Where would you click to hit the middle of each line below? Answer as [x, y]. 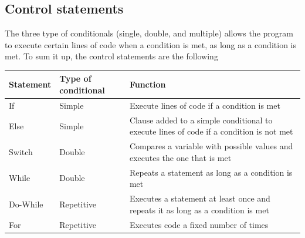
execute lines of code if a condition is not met [211, 131]
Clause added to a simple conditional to [201, 120]
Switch [21, 152]
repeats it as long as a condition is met [199, 209]
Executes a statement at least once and [200, 198]
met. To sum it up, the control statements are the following [111, 56]
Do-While [26, 204]
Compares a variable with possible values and [211, 146]
